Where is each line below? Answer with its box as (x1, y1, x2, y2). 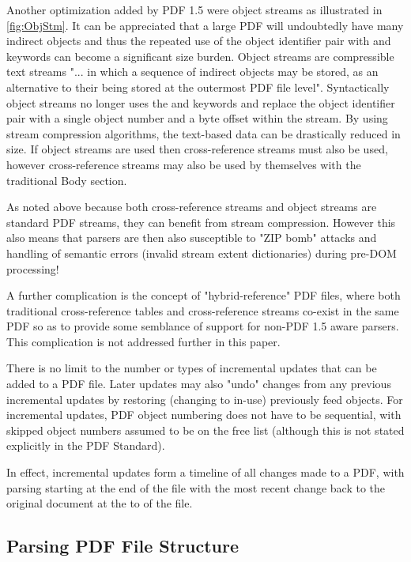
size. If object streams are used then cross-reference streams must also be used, (6, 141, 388, 157)
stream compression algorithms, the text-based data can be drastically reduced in (6, 125, 401, 141)
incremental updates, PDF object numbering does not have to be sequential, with (6, 406, 402, 423)
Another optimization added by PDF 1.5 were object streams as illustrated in (6, 2, 383, 17)
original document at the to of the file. (6, 495, 193, 511)
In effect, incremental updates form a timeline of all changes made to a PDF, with (6, 464, 405, 481)
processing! (6, 260, 59, 277)
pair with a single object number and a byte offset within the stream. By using (6, 110, 388, 126)
